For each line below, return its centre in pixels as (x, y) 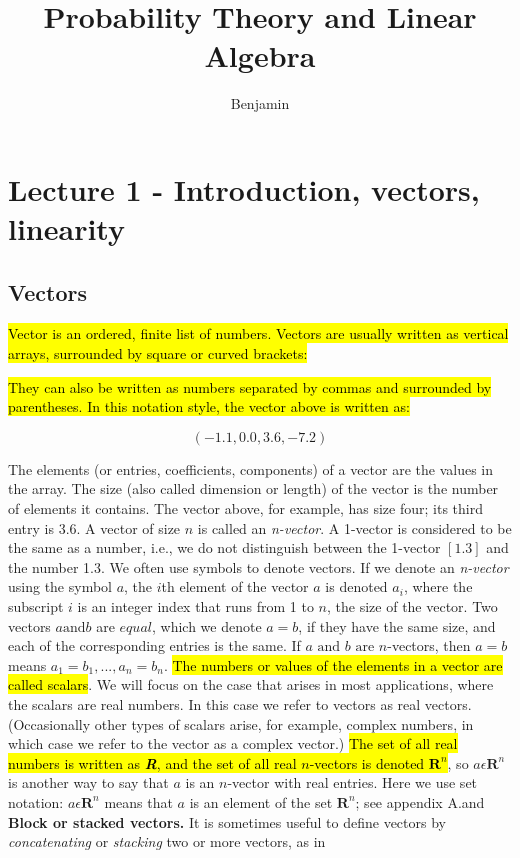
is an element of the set (261, 801)
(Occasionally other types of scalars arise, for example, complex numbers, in (241, 723)
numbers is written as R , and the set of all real (152, 762)
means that (138, 801)
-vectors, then (429, 645)
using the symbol (60, 586)
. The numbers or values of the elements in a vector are (333, 664)
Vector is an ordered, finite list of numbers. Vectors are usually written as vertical (258, 333)
